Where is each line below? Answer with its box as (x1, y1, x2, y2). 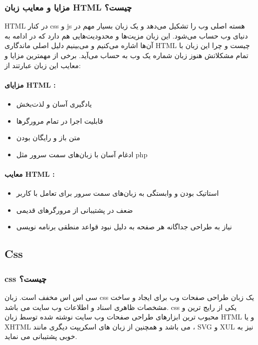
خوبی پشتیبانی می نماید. (5, 331, 77, 341)
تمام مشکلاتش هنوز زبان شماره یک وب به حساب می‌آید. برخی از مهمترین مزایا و (5, 50, 248, 60)
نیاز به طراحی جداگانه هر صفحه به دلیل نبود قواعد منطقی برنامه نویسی (16, 221, 232, 232)
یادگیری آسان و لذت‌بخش (16, 98, 92, 109)
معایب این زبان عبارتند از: (5, 60, 81, 70)
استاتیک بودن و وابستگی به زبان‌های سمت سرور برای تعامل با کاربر (16, 188, 219, 198)
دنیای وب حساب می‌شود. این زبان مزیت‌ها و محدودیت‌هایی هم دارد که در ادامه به (5, 30, 248, 41)
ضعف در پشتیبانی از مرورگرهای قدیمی (16, 204, 133, 215)
